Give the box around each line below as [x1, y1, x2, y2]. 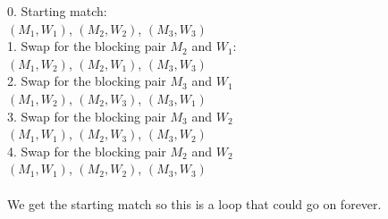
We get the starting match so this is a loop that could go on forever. [7, 194, 382, 213]
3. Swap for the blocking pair [7, 106, 166, 125]
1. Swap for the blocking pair [7, 37, 166, 55]
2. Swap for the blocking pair [7, 72, 166, 90]
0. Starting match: [7, 2, 107, 20]
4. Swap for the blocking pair [7, 141, 166, 160]
